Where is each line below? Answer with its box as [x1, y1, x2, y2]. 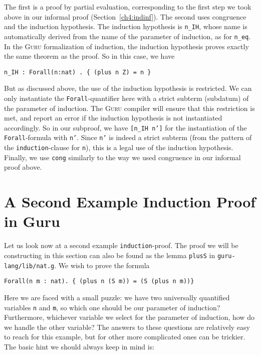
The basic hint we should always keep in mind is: [4, 341, 155, 351]
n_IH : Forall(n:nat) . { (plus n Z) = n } [4, 68, 151, 76]
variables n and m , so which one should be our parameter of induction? [4, 302, 220, 312]
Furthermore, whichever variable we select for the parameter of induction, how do [4, 312, 254, 322]
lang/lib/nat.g [4, 262, 55, 270]
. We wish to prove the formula [54, 260, 150, 270]
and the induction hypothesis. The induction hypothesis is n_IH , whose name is [4, 21, 247, 32]
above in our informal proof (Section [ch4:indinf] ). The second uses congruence [4, 11, 246, 22]
